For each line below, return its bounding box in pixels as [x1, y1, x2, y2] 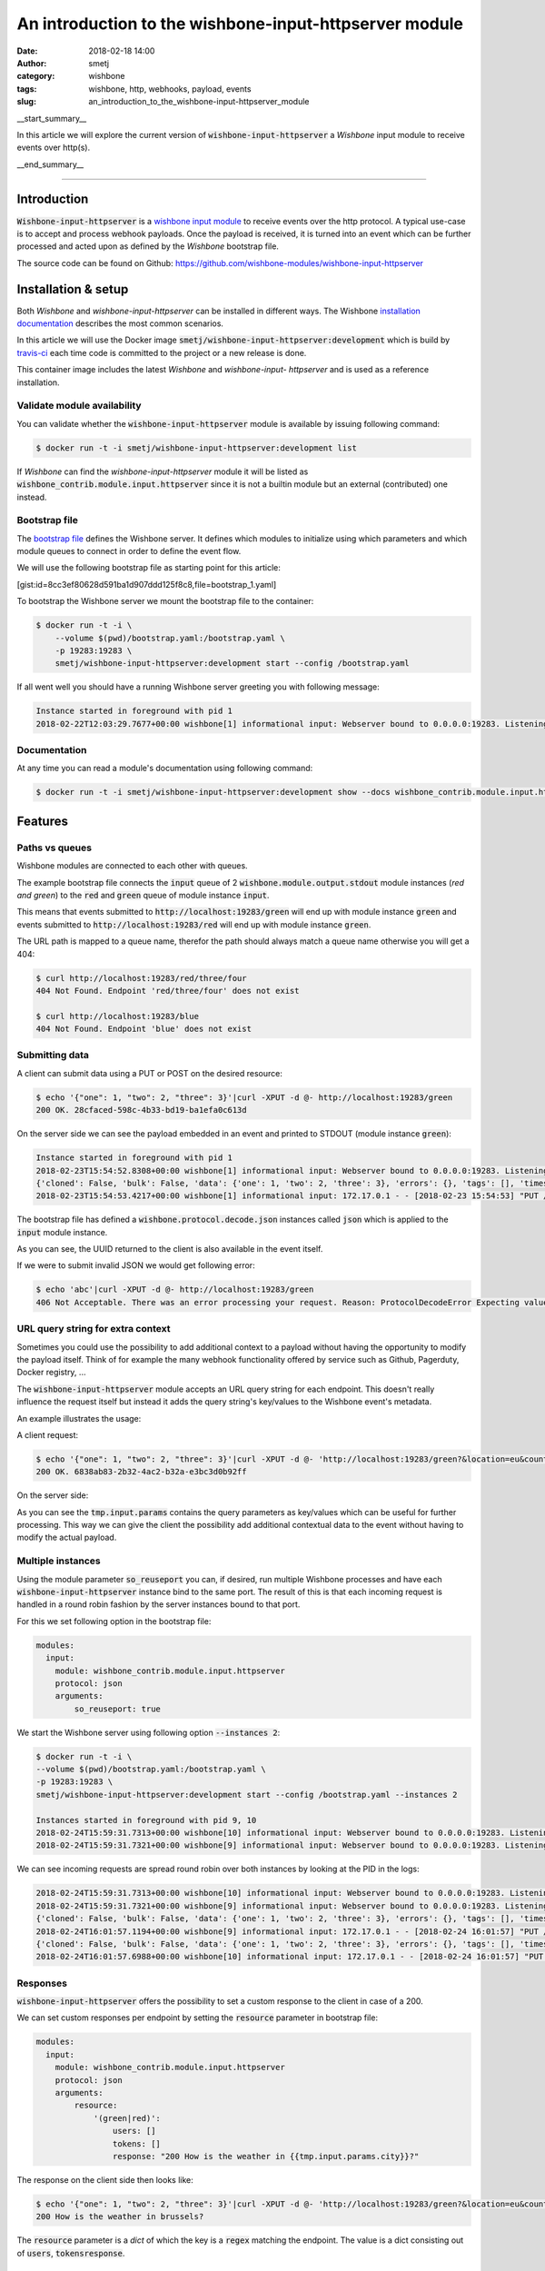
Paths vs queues [16, 841, 93, 854]
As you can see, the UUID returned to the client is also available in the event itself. [16, 1244, 323, 1255]
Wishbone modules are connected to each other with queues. [16, 860, 249, 871]
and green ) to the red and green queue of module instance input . [16, 889, 270, 900]
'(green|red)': [93, 2113, 161, 2123]
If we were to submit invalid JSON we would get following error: [16, 1260, 255, 1271]
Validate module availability [16, 400, 142, 412]
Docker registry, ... [16, 1367, 86, 1378]
